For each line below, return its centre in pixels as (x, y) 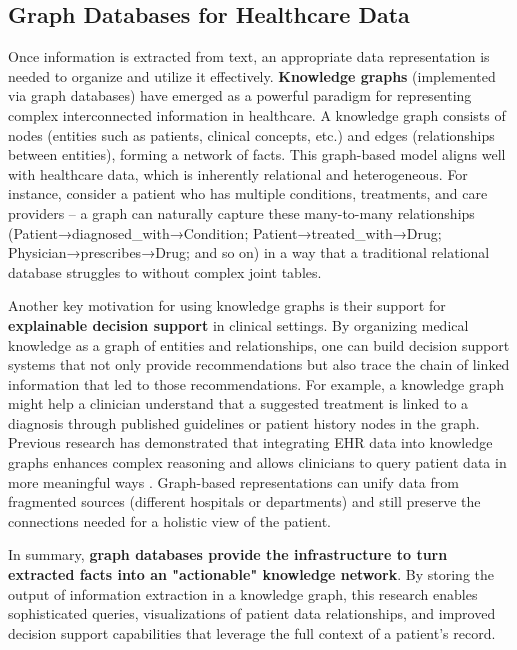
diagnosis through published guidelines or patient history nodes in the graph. (244, 422)
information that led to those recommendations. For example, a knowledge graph (256, 383)
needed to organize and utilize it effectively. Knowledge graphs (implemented (252, 75)
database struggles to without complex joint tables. (165, 271)
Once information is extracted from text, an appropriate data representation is (249, 56)
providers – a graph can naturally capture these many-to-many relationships (241, 212)
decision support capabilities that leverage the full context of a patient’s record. (252, 632)
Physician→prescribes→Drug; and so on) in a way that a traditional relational (249, 252)
